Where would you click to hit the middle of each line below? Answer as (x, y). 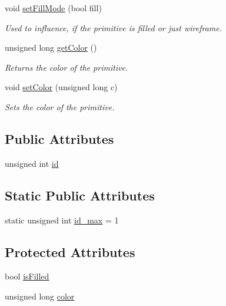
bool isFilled (27, 276)
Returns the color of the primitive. (67, 67)
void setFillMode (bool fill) (53, 8)
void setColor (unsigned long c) (61, 87)
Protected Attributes (70, 251)
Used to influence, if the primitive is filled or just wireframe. (114, 27)
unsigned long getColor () (51, 47)
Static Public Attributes (80, 195)
